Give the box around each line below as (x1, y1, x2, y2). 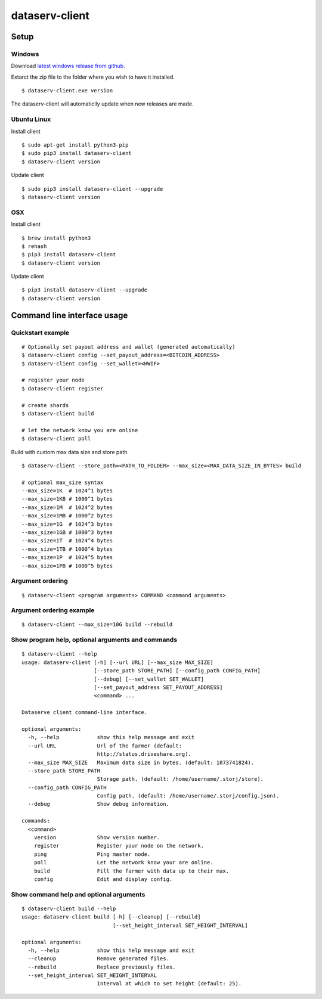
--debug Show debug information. (27, 801, 170, 808)
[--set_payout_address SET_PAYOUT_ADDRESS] (93, 684, 223, 691)
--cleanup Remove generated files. (27, 955, 170, 962)
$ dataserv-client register (21, 385, 104, 392)
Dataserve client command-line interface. (21, 709, 148, 716)
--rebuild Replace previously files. (27, 963, 176, 970)
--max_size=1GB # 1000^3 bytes (21, 529, 113, 536)
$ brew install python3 (21, 234, 91, 241)
